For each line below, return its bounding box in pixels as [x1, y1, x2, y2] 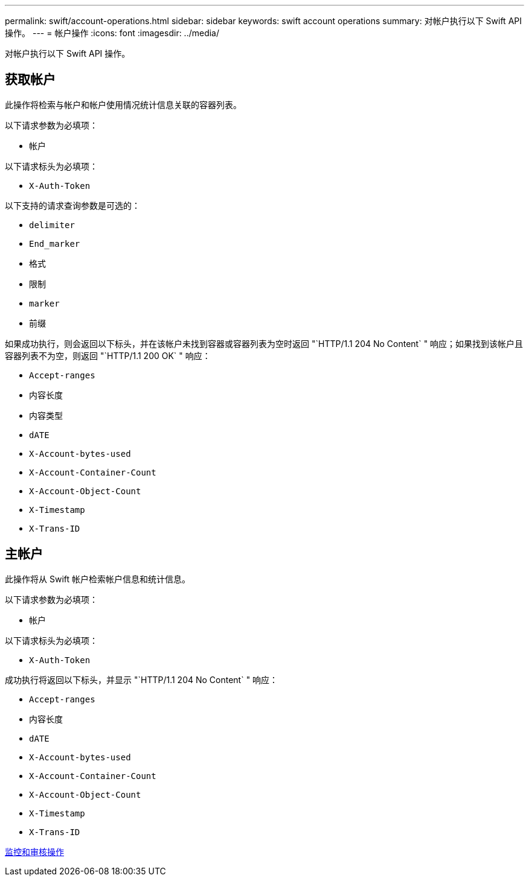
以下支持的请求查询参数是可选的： [5, 200, 140, 211]
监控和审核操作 [5, 846, 64, 857]
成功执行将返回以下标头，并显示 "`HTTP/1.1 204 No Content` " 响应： [5, 674, 278, 685]
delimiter [29, 220, 75, 230]
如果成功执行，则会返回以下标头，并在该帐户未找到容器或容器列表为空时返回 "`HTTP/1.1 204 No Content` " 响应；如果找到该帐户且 [5, 338, 524, 349]
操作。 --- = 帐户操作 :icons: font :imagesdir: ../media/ [5, 28, 220, 38]
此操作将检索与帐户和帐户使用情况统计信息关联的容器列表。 [5, 99, 242, 110]
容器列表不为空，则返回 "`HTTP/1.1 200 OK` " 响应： [5, 350, 211, 361]
